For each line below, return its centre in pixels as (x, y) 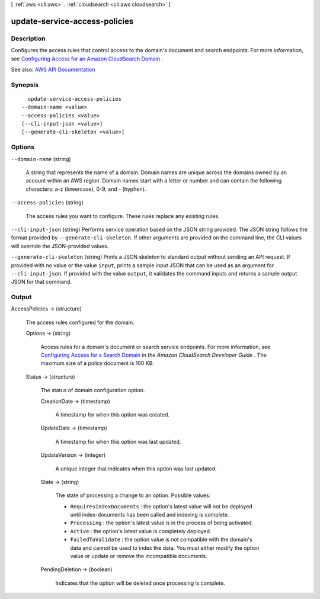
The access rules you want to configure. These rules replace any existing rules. (123, 216)
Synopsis (25, 85)
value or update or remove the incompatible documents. (139, 556)
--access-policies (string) (47, 203)
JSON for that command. (41, 282)
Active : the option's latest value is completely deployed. (141, 531)
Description (28, 39)
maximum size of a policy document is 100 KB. (97, 363)
